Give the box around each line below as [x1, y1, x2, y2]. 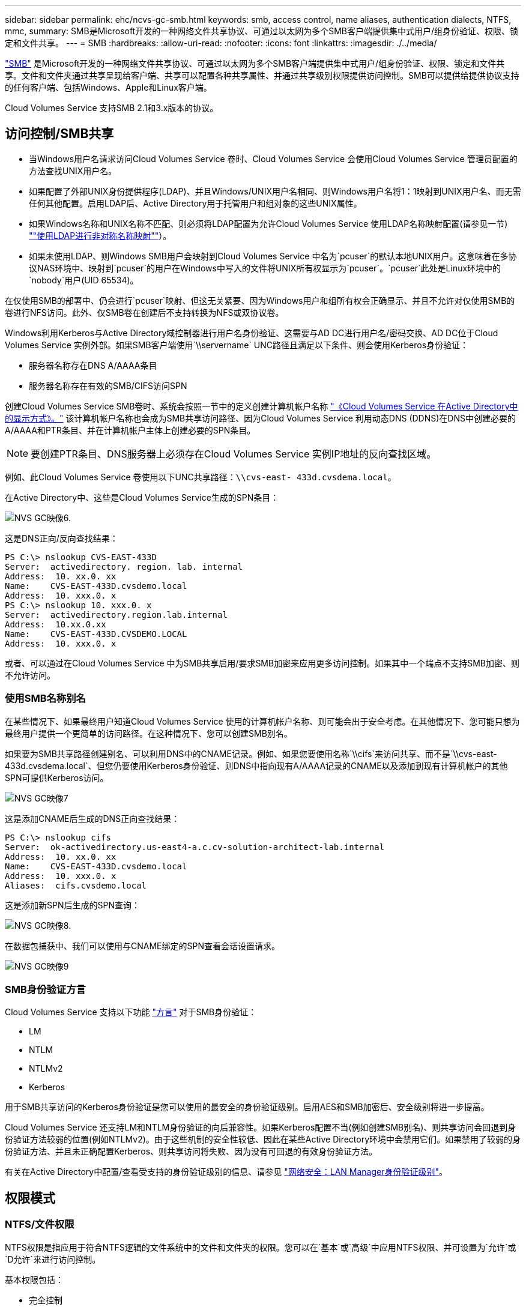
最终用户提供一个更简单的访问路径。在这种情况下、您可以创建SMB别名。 [5, 728, 292, 738]
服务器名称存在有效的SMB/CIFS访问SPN [29, 380, 187, 391]
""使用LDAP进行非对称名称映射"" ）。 [29, 230, 172, 241]
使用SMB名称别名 [5, 692, 86, 705]
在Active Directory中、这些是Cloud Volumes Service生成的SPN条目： [5, 492, 279, 503]
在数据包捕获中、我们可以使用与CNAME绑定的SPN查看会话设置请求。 [5, 940, 280, 951]
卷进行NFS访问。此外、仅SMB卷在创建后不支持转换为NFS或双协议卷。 [5, 307, 284, 318]
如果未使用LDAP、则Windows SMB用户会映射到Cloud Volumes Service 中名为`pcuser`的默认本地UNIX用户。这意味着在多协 [29, 250, 517, 261]
